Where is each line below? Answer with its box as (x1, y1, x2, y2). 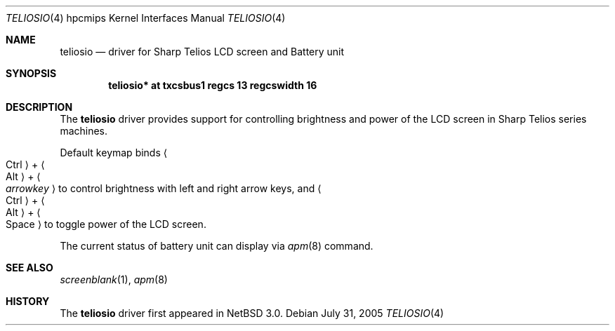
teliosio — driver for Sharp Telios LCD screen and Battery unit (60, 46, 345, 58)
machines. (60, 125, 108, 137)
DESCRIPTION (6, 101, 73, 113)
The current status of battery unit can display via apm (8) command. (60, 240, 373, 252)
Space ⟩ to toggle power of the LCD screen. (6, 218, 206, 230)
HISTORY (6, 295, 50, 307)
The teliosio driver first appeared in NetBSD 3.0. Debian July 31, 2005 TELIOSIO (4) (60, 307, 444, 319)
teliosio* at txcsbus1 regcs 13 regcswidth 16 (108, 79, 317, 91)
